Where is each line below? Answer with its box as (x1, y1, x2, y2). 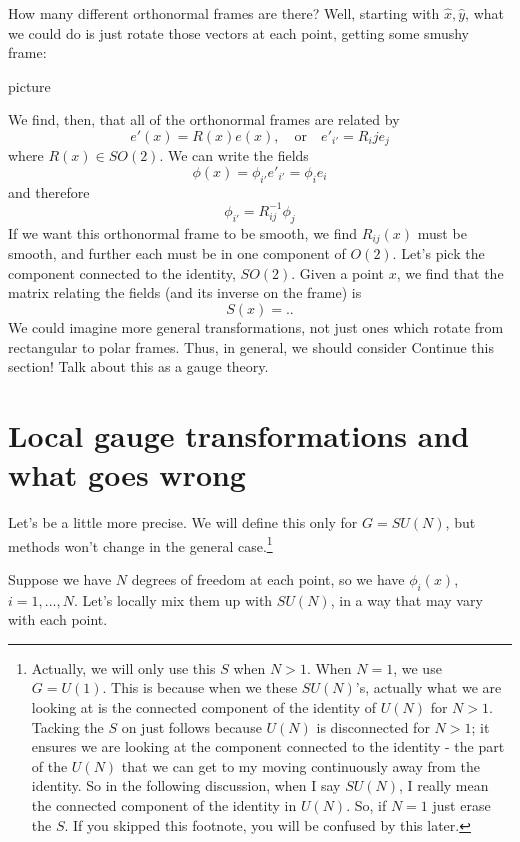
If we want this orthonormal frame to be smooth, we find (8, 222, 358, 243)
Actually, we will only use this (31, 657, 216, 678)
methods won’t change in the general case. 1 (8, 532, 273, 556)
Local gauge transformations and (8, 414, 470, 455)
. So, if (346, 795, 387, 816)
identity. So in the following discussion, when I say (31, 775, 341, 796)
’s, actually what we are (355, 677, 502, 698)
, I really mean (399, 775, 489, 796)
